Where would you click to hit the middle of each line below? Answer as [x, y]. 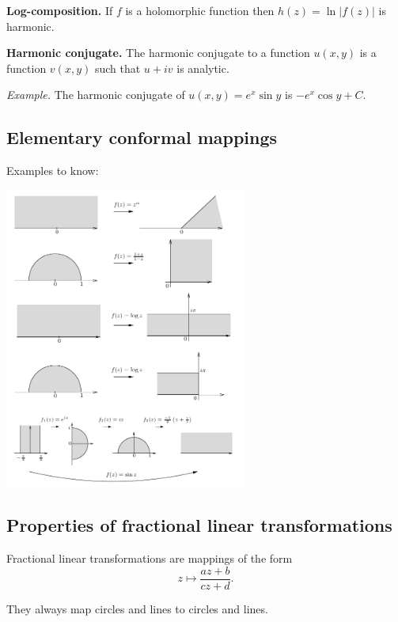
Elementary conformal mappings [142, 137]
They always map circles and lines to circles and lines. [137, 608]
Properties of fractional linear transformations [199, 525]
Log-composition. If [60, 10]
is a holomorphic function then [200, 10]
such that [118, 68]
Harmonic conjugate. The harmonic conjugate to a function [158, 53]
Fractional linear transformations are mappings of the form [150, 558]
